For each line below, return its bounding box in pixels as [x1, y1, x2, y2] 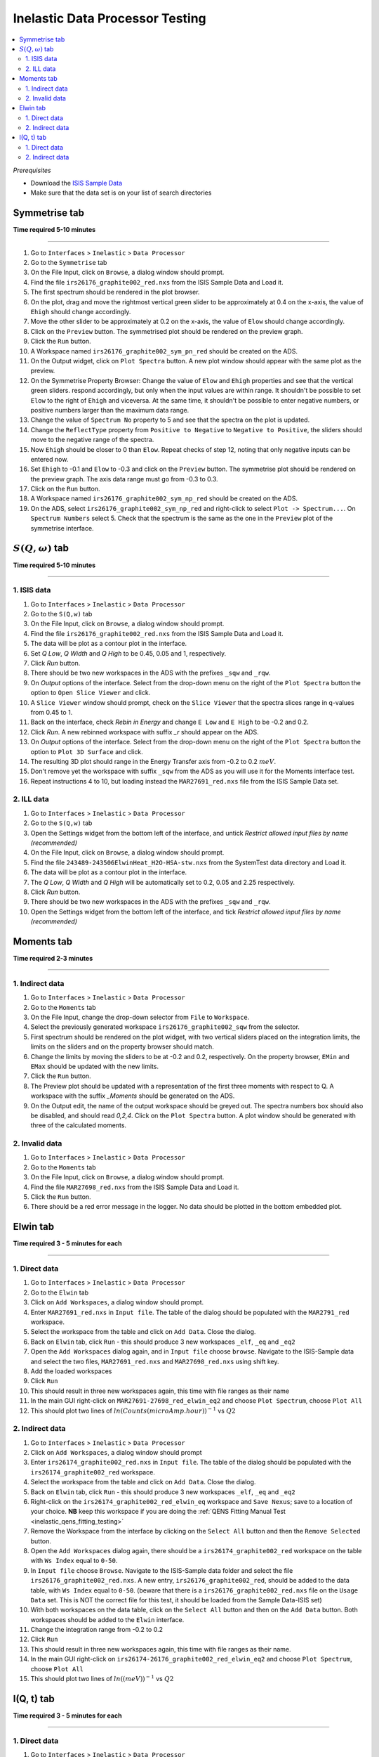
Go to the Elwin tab [30, 1288, 89, 1297]
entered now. [30, 455, 69, 463]
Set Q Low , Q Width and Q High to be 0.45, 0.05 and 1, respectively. [30, 649, 227, 657]
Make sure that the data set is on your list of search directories [30, 188, 212, 197]
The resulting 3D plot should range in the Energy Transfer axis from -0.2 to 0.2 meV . [30, 757, 277, 765]
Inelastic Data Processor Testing [13, 11, 206, 26]
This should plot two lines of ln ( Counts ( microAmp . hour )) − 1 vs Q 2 [30, 1406, 236, 1415]
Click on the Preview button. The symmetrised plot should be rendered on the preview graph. [30, 327, 303, 335]
